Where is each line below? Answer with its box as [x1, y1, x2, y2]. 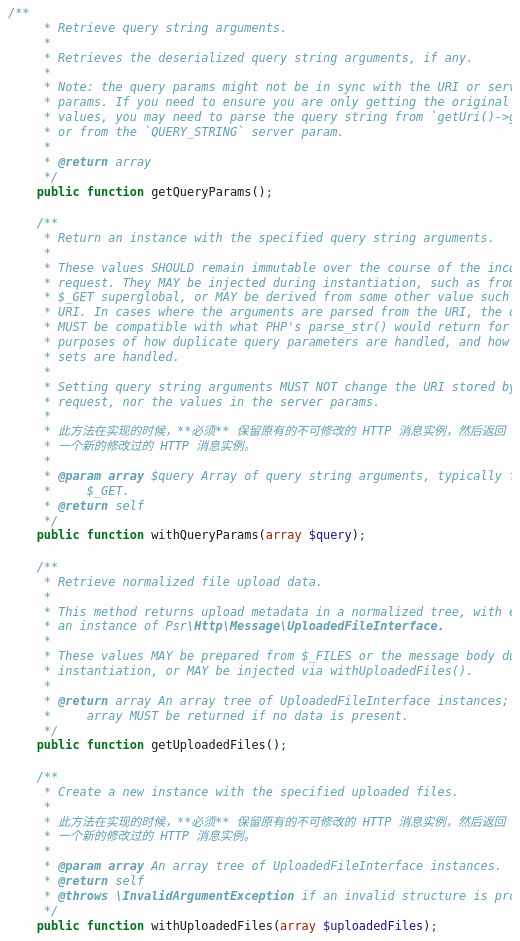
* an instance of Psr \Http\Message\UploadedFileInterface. [43, 619, 445, 634]
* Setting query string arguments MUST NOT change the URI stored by [43, 379, 517, 394]
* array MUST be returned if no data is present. [43, 708, 409, 723]
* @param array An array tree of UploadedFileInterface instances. [43, 859, 502, 874]
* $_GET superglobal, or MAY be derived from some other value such [43, 290, 510, 305]
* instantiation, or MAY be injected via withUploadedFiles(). [43, 664, 474, 679]
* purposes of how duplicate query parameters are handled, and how [43, 335, 510, 350]
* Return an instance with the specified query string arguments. [43, 230, 495, 245]
